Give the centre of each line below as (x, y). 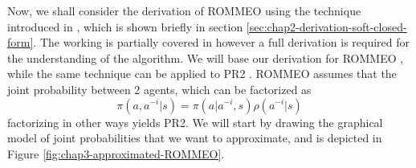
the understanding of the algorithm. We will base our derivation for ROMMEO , (206, 57)
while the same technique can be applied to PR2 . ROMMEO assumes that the (202, 74)
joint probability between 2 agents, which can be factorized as (159, 89)
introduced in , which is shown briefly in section (125, 26)
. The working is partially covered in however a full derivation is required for (222, 42)
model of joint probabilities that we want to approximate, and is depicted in (195, 138)
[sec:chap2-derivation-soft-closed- (326, 26)
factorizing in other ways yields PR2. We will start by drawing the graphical (195, 122)
